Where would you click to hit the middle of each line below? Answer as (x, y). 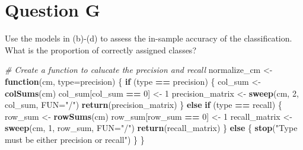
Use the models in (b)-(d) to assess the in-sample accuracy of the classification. (149, 38)
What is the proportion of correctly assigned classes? (101, 50)
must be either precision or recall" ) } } (75, 139)
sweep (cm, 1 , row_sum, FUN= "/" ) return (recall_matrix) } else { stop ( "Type (151, 128)
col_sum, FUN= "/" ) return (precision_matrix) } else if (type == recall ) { (143, 105)
